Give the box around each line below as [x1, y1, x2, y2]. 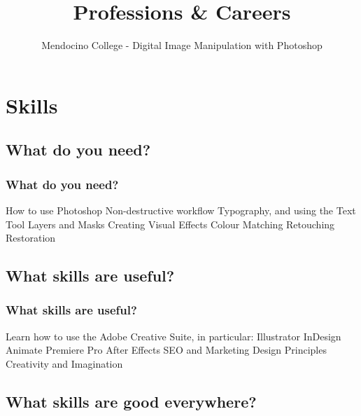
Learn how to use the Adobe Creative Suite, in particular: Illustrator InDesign [6, 328, 341, 343]
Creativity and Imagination [6, 356, 123, 370]
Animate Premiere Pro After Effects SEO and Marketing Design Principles [6, 342, 327, 357]
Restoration [6, 230, 56, 245]
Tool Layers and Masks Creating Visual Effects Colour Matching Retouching [6, 216, 335, 231]
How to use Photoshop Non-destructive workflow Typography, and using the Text [6, 202, 356, 217]
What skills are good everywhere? [6, 390, 257, 412]
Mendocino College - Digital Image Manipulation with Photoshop [41, 38, 323, 53]
